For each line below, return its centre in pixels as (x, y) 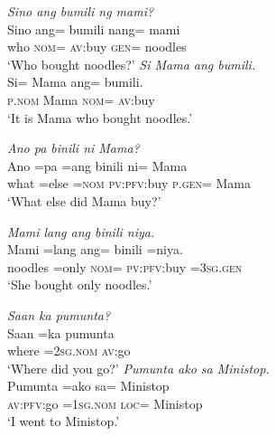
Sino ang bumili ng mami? (81, 11)
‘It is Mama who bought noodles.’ (100, 117)
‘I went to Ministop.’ (64, 421)
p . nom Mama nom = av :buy (81, 99)
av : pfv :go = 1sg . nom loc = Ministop (105, 403)
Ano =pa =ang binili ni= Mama (97, 165)
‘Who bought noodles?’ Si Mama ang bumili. (132, 64)
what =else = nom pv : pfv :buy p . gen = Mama (129, 183)
